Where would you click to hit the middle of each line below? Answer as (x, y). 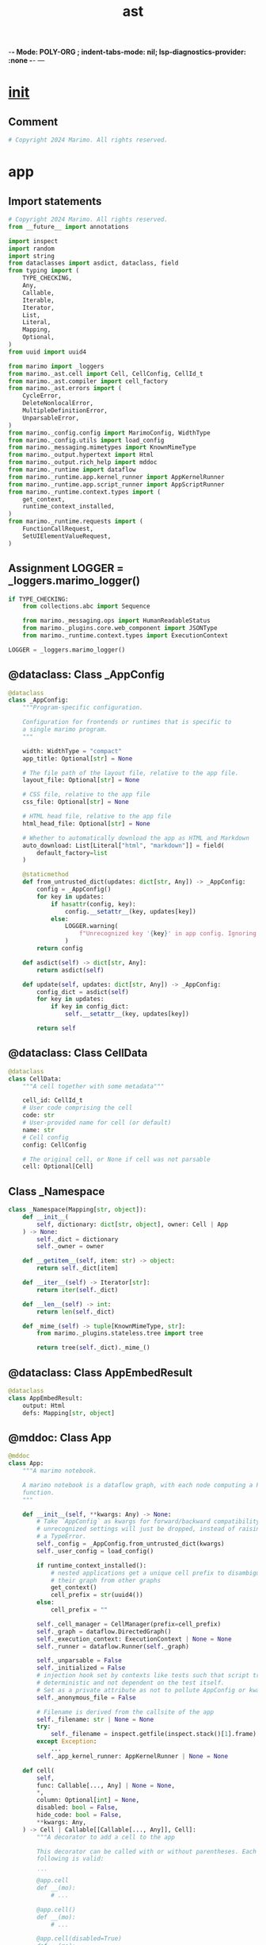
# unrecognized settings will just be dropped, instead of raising (150, 1529)
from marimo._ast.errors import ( (65, 389)
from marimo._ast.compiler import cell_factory (88, 381)
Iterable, (39, 300)
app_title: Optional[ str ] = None (78, 758)
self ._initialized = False (81, 1668)
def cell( (39, 1770)
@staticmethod (46, 875)
